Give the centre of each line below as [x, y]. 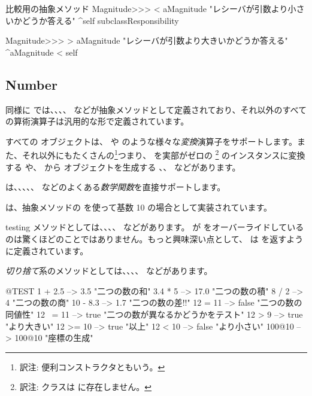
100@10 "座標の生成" [54, 338]
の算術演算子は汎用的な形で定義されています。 [97, 121]
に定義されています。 [47, 250]
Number [31, 84]
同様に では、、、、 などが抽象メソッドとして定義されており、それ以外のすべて [156, 109]
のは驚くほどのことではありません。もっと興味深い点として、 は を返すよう [155, 238]
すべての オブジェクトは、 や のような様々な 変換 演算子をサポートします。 [152, 141]
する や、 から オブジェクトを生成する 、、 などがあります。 [123, 167]
